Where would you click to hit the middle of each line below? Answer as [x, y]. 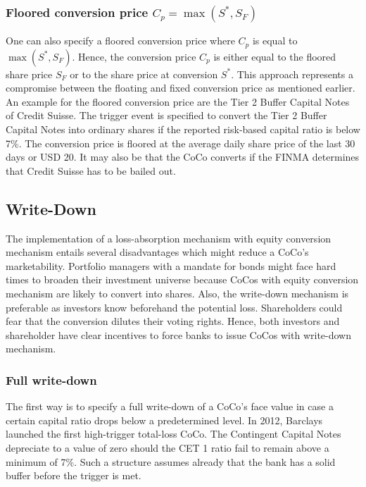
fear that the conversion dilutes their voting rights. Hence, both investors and [173, 321]
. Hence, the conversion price [134, 56]
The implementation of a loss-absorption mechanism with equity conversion [169, 238]
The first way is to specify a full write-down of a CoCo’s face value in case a [170, 406]
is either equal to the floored [275, 56]
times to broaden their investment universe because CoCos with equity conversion [182, 279]
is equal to [275, 41]
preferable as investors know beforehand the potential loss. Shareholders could [174, 307]
